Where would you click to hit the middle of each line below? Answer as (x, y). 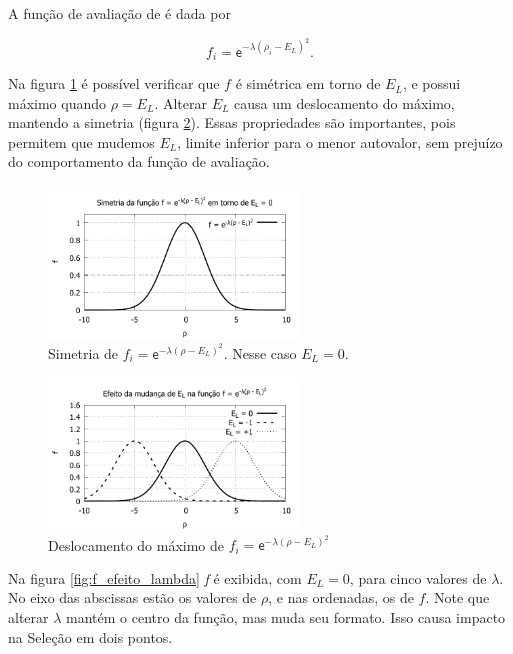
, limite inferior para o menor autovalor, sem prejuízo (340, 141)
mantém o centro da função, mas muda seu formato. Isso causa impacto (286, 617)
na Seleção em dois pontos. (90, 636)
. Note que (457, 597)
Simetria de (83, 352)
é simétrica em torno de (308, 83)
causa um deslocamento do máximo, (344, 102)
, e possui (431, 83)
